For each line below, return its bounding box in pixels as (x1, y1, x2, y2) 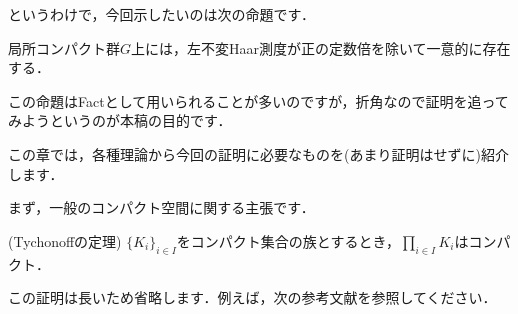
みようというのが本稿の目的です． (8, 110, 232, 131)
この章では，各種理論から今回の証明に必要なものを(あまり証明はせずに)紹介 (8, 143, 509, 164)
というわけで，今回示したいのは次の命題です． (8, 4, 315, 24)
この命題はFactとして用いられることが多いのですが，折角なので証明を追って (8, 90, 509, 111)
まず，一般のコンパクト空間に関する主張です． (8, 197, 315, 218)
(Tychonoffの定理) (8, 230, 122, 251)
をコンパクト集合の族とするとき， (176, 230, 401, 251)
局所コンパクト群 (8, 37, 120, 58)
